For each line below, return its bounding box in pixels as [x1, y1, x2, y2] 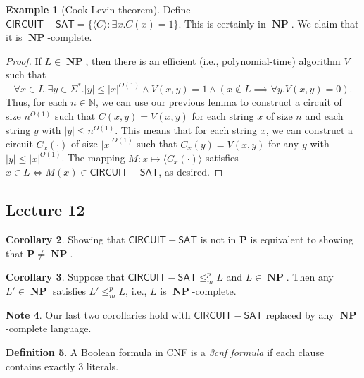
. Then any [286, 269, 334, 284]
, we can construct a [265, 122, 353, 137]
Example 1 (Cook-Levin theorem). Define [6, 2, 191, 16]
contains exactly [6, 358, 75, 373]
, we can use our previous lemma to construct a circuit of [95, 94, 342, 109]
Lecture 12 [6, 199, 85, 221]
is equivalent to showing [250, 232, 353, 247]
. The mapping [61, 150, 125, 165]
